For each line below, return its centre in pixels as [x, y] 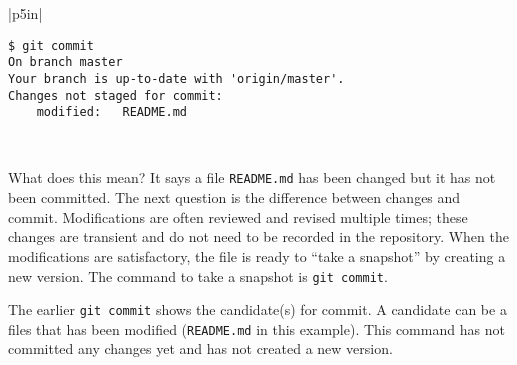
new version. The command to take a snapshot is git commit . [198, 275]
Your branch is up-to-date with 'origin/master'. [176, 78]
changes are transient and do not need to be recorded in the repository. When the [258, 236]
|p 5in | [25, 13]
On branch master [65, 62]
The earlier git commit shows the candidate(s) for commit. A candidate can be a [257, 309]
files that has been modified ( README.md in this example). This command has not [256, 328]
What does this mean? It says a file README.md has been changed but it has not [252, 177]
